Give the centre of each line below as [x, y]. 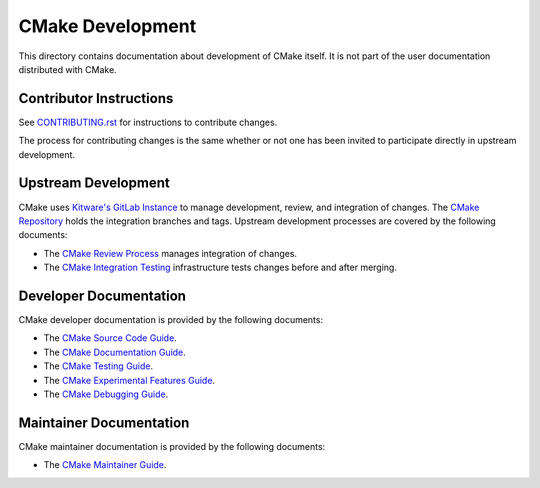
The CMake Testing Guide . [98, 366]
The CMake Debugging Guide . [106, 394]
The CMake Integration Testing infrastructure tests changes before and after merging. [220, 267]
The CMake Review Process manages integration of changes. [170, 253]
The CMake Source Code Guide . [110, 338]
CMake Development [107, 26]
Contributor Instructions [96, 98]
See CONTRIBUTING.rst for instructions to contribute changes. [148, 122]
